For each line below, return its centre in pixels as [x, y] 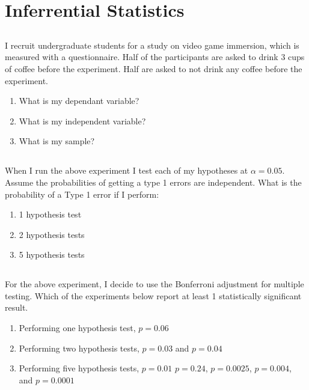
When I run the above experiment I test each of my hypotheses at [127, 170]
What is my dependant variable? [79, 101]
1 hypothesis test [50, 214]
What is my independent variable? [82, 120]
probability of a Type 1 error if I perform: [82, 194]
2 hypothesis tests [52, 234]
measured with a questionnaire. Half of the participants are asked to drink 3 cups [155, 57]
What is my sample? [57, 141]
